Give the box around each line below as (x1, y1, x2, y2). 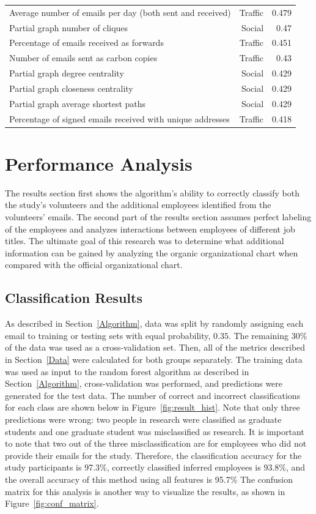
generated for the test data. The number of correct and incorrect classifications (5, 389, 301, 401)
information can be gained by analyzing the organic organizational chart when (5, 246, 298, 259)
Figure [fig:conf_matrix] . (5, 497, 99, 510)
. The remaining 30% (228, 329, 307, 341)
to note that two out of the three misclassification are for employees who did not (5, 437, 307, 450)
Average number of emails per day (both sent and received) (9, 6, 231, 18)
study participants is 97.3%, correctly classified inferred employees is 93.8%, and (5, 461, 306, 474)
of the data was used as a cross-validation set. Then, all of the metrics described (5, 341, 306, 354)
